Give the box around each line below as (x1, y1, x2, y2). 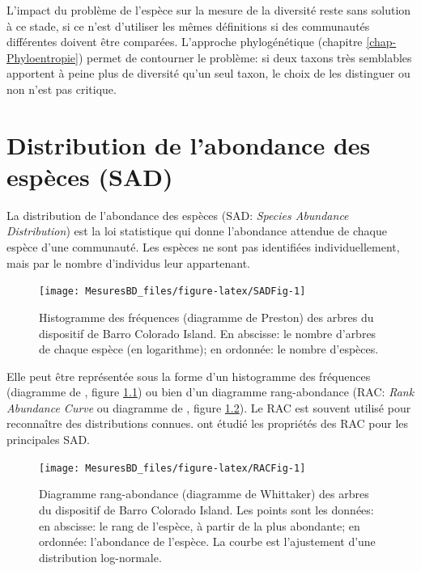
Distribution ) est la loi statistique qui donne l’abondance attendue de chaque (6, 222, 387, 239)
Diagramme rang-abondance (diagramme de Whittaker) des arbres (39, 485, 369, 502)
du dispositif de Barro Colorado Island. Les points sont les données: (39, 501, 374, 518)
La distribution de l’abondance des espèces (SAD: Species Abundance (6, 206, 349, 223)
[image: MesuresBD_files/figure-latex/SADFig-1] (39, 285, 306, 298)
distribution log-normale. (39, 548, 162, 565)
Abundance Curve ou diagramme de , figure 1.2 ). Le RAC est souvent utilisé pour (6, 399, 411, 416)
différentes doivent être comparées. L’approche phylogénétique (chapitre (6, 33, 363, 50)
